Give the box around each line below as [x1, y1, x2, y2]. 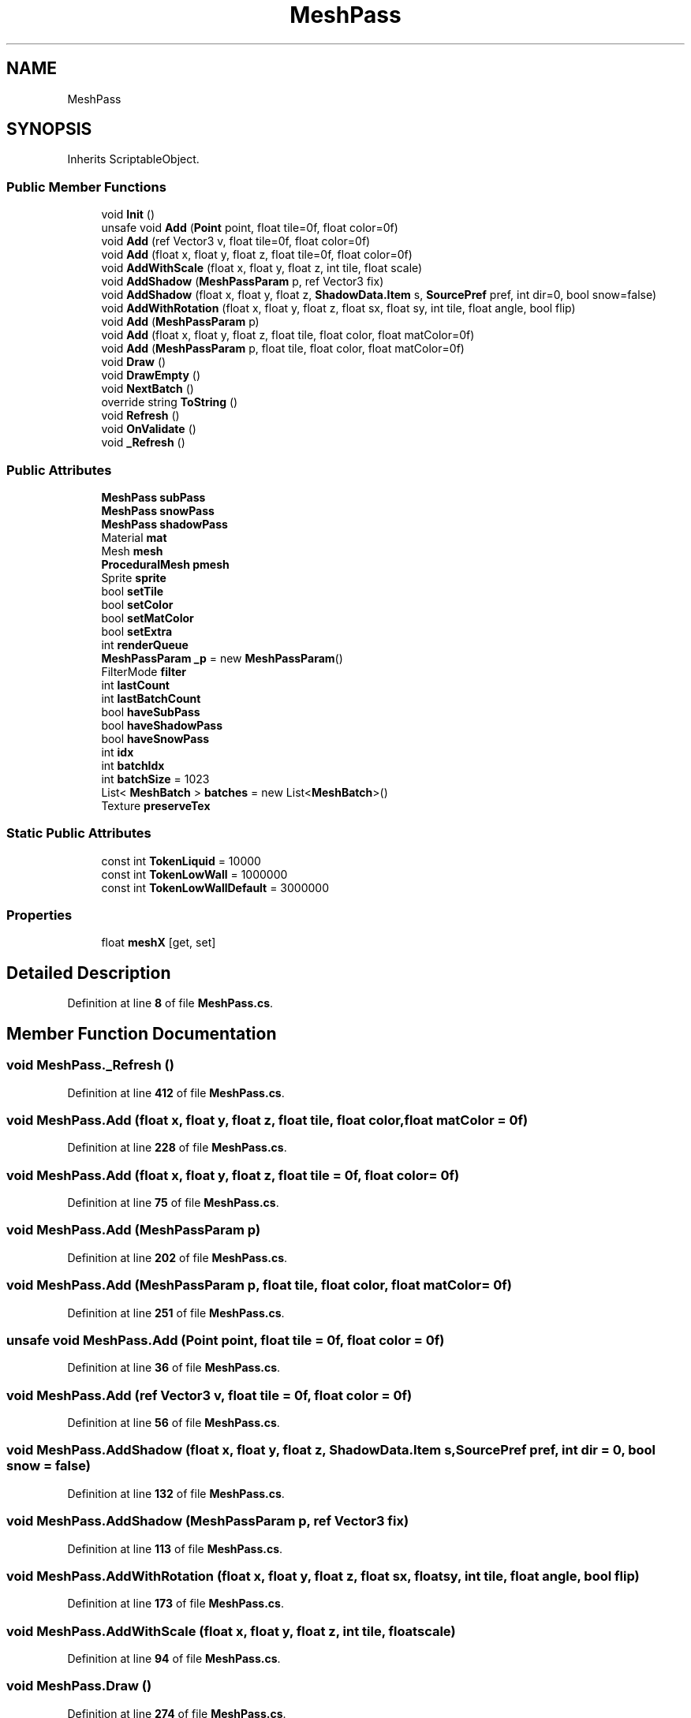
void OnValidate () [101, 422, 196, 436]
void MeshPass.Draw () [6, 1678, 152, 1694]
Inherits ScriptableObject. [67, 152, 200, 166]
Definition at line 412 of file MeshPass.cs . [67, 1085, 285, 1100]
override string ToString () [101, 395, 238, 409]
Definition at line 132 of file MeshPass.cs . [67, 1486, 285, 1500]
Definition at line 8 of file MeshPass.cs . [67, 996, 274, 1010]
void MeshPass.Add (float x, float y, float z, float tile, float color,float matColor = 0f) [6, 1111, 529, 1128]
